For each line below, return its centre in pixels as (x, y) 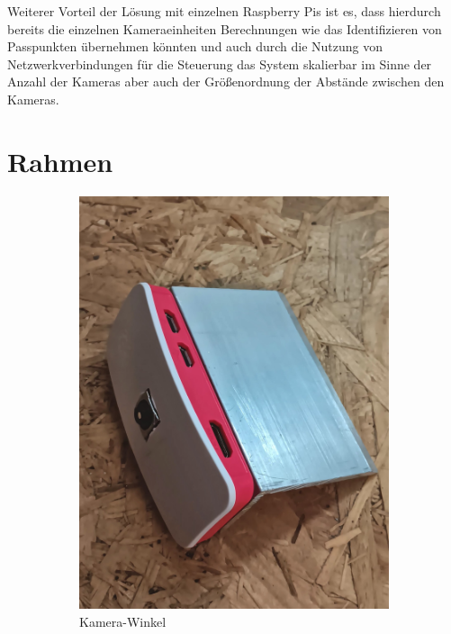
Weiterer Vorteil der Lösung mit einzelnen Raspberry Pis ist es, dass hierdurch (224, 11)
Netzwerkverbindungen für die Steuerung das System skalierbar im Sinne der (220, 63)
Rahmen (60, 161)
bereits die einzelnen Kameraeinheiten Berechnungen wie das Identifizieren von (225, 28)
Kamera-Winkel (123, 621)
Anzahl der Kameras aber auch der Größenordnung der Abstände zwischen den (226, 82)
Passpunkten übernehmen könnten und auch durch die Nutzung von (195, 46)
